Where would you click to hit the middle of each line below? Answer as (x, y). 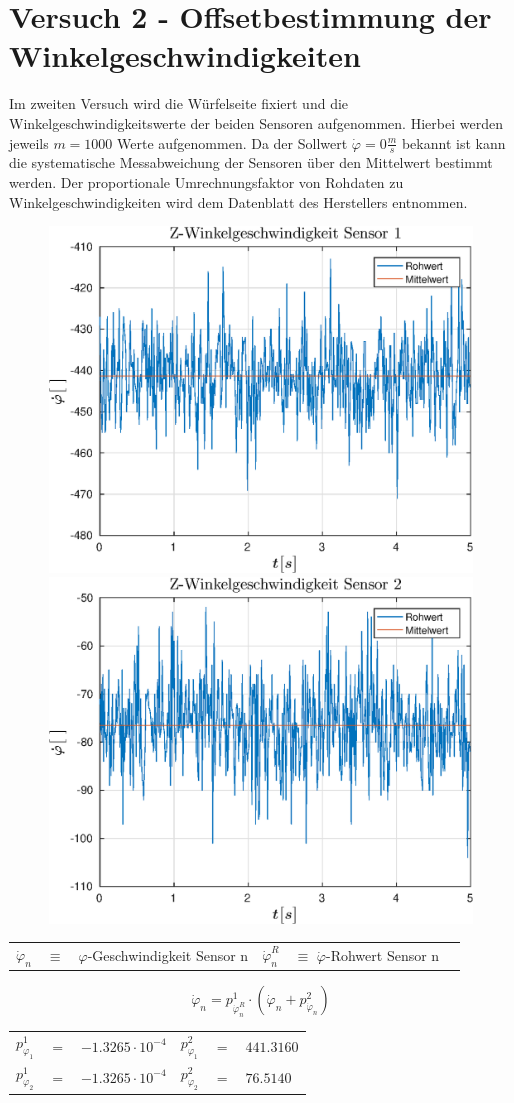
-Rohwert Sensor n (383, 955)
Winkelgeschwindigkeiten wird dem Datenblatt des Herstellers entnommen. (238, 201)
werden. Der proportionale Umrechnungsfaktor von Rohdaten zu (206, 181)
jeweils (29, 142)
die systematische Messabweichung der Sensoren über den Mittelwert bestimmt (251, 162)
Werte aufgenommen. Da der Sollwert (232, 142)
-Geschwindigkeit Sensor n (168, 955)
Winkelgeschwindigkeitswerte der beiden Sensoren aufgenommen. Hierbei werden (256, 122)
